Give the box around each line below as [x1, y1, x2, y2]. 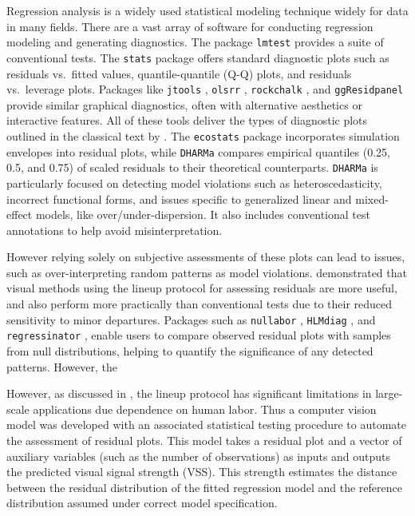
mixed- [355, 190, 389, 207]
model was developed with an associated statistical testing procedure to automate [6, 416, 407, 433]
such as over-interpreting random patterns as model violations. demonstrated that [6, 264, 407, 280]
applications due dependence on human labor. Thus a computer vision [33, 400, 377, 417]
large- [375, 385, 403, 402]
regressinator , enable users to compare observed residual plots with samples [6, 327, 391, 343]
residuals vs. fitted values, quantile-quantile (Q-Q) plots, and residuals [6, 65, 352, 81]
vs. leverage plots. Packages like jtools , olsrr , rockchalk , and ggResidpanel [6, 81, 404, 97]
